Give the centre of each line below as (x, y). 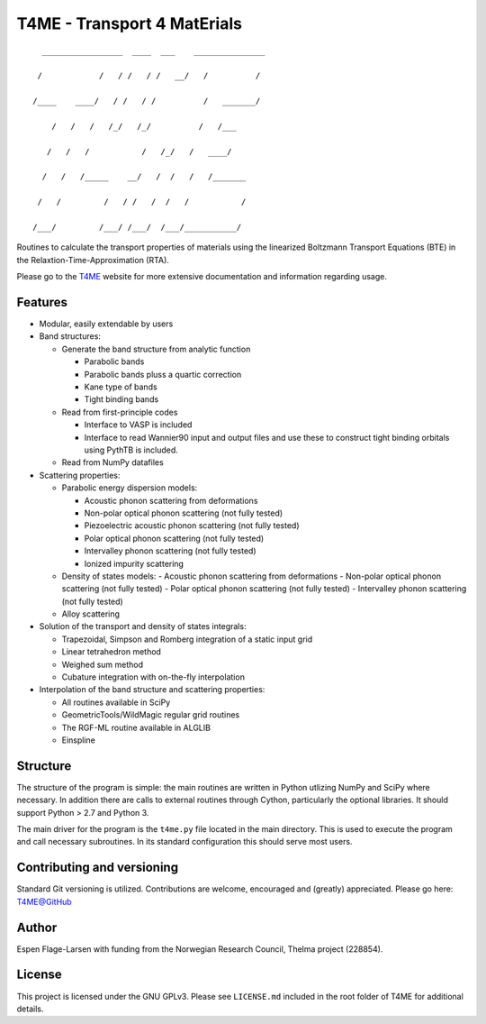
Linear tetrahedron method (112, 652)
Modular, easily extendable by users (106, 324)
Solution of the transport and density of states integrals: (143, 626)
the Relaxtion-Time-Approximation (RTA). (93, 260)
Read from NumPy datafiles (112, 462)
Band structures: (70, 336)
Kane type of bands (121, 387)
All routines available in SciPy (116, 702)
